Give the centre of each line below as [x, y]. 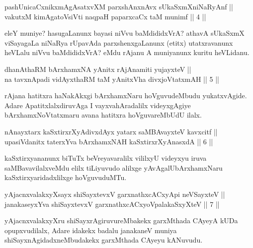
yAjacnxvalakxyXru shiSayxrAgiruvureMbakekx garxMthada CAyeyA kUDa [121, 220]
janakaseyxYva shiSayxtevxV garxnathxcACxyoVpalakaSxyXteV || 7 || [112, 204]
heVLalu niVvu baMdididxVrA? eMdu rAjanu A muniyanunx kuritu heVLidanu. [127, 52]
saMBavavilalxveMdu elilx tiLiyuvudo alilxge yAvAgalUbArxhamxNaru [114, 167]
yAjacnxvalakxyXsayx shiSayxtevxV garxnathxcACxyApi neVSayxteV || [115, 194]
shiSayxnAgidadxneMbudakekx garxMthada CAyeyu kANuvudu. [104, 240]
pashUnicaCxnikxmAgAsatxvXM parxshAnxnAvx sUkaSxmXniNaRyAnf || [119, 6]
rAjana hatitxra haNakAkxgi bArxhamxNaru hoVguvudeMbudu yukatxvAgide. [126, 95]
